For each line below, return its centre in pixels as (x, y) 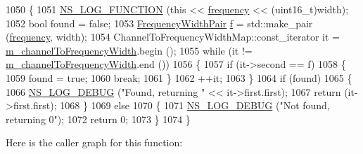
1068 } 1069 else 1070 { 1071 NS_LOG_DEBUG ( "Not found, (195, 105)
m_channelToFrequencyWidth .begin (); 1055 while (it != (129, 50)
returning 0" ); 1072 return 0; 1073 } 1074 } (98, 119)
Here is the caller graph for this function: (94, 142)
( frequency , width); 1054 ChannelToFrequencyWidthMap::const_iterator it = (173, 37)
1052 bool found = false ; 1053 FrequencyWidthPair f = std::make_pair (159, 23)
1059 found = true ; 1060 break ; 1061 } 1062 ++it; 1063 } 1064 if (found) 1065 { (179, 77)
